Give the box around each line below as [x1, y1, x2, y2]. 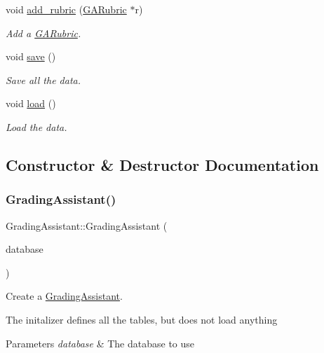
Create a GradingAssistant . [6, 289, 123, 303]
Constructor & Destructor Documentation [6, 153, 319, 175]
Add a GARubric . [6, 25, 81, 40]
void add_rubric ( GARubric [6, 2, 127, 16]
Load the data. [6, 119, 67, 134]
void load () [6, 96, 56, 111]
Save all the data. [6, 72, 81, 87]
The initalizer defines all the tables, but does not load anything [6, 312, 278, 326]
